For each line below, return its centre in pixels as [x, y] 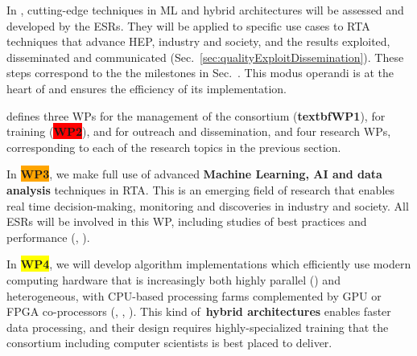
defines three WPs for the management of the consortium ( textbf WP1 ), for [196, 115]
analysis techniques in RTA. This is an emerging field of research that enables [201, 189]
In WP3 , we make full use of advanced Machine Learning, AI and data [194, 174]
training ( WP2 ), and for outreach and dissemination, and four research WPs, [199, 131]
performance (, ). [48, 237]
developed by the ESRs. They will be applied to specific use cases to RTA [188, 25]
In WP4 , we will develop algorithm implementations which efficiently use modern [209, 264]
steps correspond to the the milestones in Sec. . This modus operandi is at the [200, 73]
